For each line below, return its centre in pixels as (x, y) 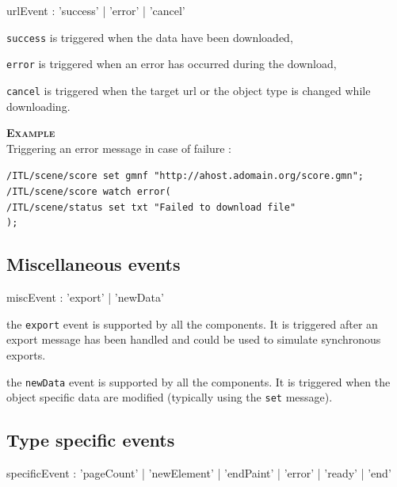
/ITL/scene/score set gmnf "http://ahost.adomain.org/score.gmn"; (185, 176)
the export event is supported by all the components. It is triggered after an (192, 323)
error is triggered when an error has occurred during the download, (172, 64)
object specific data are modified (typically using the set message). (170, 397)
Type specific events (91, 440)
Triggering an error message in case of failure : (119, 148)
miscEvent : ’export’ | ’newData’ (85, 297)
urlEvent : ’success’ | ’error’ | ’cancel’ (96, 10)
